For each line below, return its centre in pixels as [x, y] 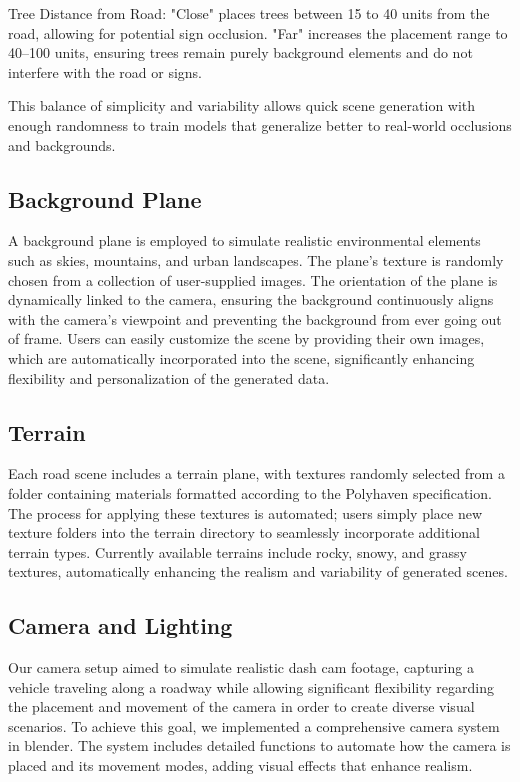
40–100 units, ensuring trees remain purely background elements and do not [240, 52]
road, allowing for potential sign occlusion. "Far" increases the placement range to [258, 32]
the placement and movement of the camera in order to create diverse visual [241, 706]
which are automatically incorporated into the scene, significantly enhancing [241, 357]
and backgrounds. [62, 144]
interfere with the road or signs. [105, 71]
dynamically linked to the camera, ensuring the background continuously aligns [251, 299]
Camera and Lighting [120, 625]
